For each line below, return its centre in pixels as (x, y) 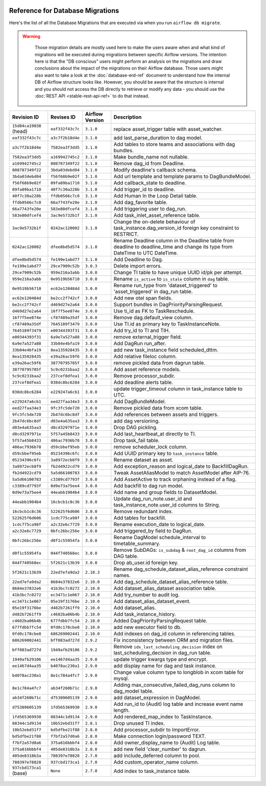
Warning (31, 36)
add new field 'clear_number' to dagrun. (160, 749)
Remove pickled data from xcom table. (158, 408)
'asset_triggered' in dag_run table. (153, 291)
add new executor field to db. (148, 627)
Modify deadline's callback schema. (155, 170)
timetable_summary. (137, 543)
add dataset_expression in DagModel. (157, 698)
